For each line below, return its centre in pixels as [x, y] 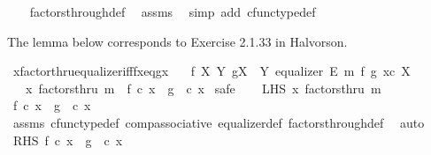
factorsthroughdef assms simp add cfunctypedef [173, 11]
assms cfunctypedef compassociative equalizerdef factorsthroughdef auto [219, 122]
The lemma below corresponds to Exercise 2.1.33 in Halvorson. [177, 41]
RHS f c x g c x [68, 140]
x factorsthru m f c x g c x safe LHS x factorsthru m [203, 88]
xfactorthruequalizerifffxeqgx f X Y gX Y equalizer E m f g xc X [212, 71]
